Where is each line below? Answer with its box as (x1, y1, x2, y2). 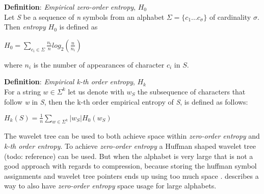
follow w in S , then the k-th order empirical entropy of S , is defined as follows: (4, 96, 248, 107)
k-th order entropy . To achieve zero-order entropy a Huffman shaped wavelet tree (4, 141, 256, 151)
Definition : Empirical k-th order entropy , (4, 76, 135, 87)
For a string (4, 86, 41, 96)
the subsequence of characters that (137, 86, 246, 96)
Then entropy (4, 21, 46, 32)
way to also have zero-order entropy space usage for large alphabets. (4, 180, 217, 191)
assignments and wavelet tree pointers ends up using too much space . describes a (4, 170, 259, 181)
